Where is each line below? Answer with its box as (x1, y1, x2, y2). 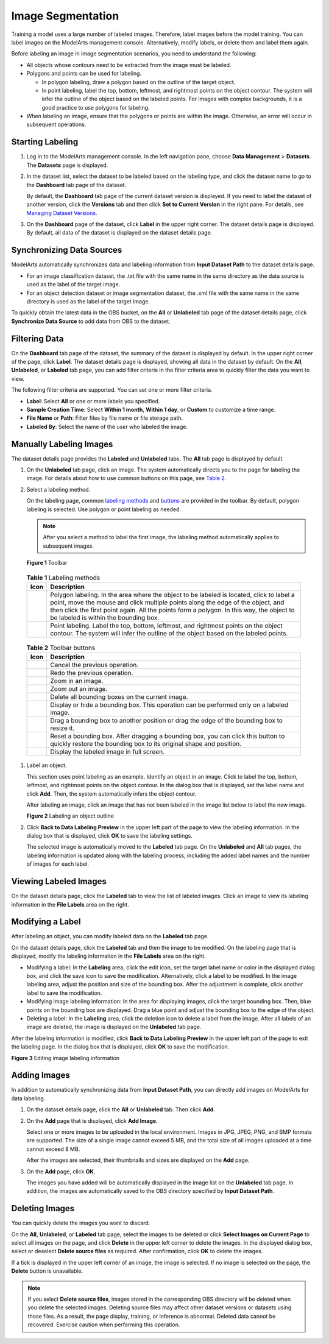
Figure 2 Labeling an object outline (26, 812, 115, 819)
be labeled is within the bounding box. (49, 613, 160, 621)
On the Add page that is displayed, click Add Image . (26, 1117, 158, 1124)
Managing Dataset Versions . (26, 209, 97, 216)
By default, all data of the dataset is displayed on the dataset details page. (26, 229, 213, 236)
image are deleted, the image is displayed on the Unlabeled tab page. (26, 1024, 202, 1031)
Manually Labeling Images (11, 439, 113, 449)
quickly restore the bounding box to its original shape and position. (49, 740, 242, 748)
